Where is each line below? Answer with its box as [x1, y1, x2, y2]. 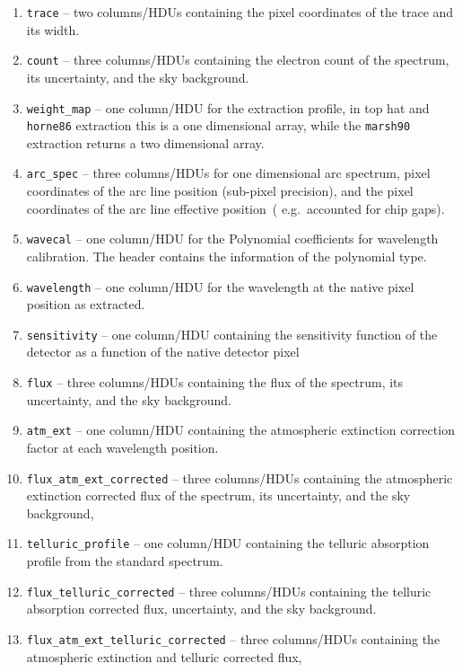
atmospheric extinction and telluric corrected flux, [26, 647, 302, 666]
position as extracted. [26, 295, 145, 314]
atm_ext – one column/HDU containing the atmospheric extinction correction [26, 420, 455, 439]
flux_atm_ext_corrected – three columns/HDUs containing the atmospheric [26, 468, 453, 487]
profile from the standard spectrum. [26, 552, 223, 570]
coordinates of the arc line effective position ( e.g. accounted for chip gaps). [26, 199, 445, 217]
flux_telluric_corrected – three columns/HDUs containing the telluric [26, 581, 431, 600]
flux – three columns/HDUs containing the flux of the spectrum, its [26, 373, 404, 391]
